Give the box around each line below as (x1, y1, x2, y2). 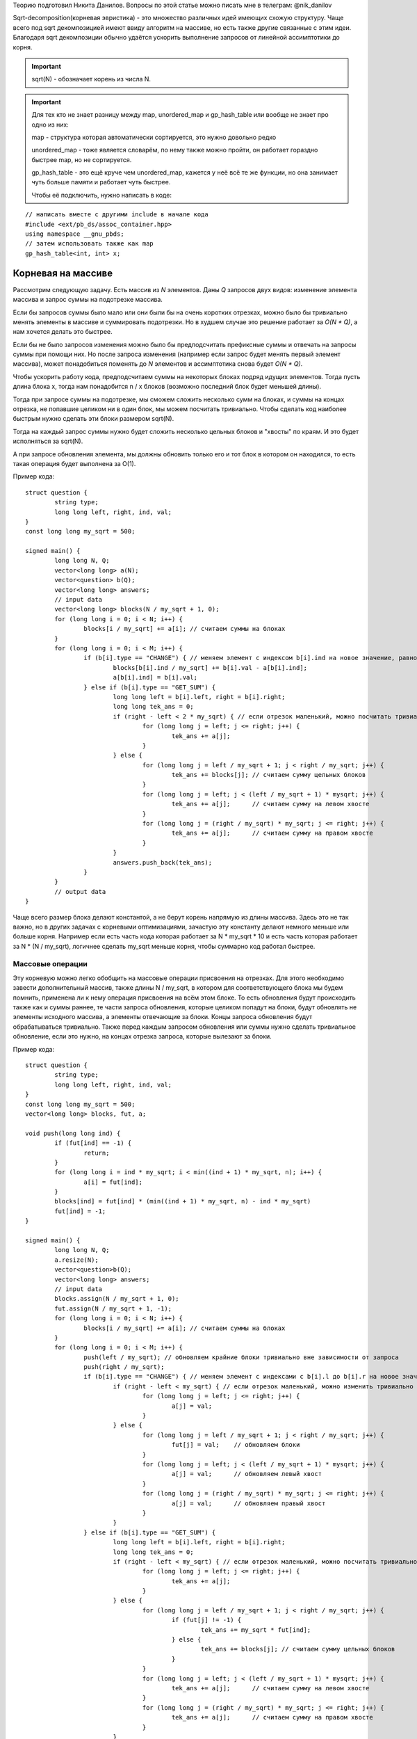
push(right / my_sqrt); (83, 1363, 165, 1371)
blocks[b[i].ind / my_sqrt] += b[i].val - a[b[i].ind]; (113, 664, 308, 671)
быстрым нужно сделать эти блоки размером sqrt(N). (13, 415, 174, 423)
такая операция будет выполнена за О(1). (13, 459, 136, 467)
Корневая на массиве (13, 267, 113, 279)
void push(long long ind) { (25, 1129, 121, 1137)
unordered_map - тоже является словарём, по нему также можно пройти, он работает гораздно (31, 146, 318, 154)
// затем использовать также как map (25, 240, 154, 248)
